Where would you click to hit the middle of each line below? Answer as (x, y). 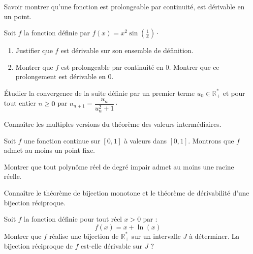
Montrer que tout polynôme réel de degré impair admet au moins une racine (119, 166)
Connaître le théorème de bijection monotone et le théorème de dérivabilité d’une (126, 192)
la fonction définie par (57, 33)
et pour (234, 93)
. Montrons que (211, 140)
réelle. (13, 176)
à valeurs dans (145, 140)
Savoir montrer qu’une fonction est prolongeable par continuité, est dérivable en (124, 6)
